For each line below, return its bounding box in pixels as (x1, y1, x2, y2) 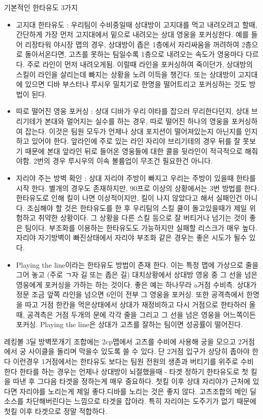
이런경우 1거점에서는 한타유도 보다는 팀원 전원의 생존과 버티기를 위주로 (13, 356, 239, 366)
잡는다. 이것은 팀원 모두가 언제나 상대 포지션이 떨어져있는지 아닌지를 (25, 125, 242, 136)
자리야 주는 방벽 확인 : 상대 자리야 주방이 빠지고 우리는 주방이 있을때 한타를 (16, 172, 256, 183)
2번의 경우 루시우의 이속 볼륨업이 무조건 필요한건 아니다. (34, 155, 213, 166)
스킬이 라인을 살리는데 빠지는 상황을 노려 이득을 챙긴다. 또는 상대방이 (16, 69, 236, 79)
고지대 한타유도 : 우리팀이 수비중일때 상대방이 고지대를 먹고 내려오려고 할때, (16, 19, 257, 29)
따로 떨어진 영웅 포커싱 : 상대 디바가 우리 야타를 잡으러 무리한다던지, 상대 (16, 106, 249, 116)
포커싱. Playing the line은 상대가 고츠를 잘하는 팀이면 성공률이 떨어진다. (16, 319, 243, 330)
